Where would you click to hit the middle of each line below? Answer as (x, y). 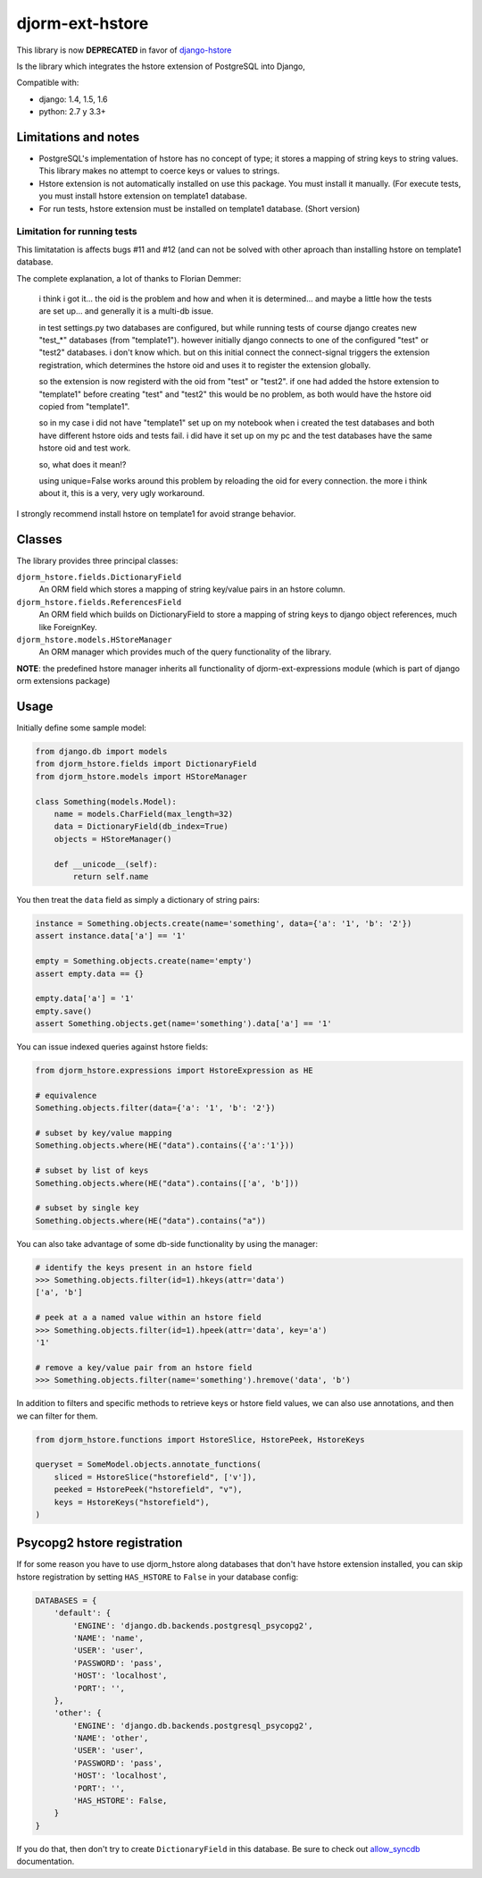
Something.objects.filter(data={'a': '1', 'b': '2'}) (155, 1108)
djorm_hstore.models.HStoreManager (95, 640)
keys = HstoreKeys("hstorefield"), (132, 1502)
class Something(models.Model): (106, 801)
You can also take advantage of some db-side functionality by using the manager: (167, 1243)
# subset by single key (87, 1208)
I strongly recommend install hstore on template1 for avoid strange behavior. (156, 513)
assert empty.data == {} (90, 973)
